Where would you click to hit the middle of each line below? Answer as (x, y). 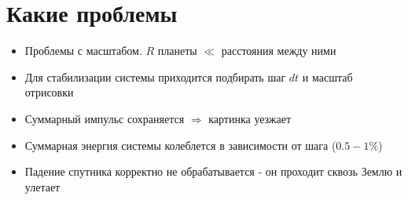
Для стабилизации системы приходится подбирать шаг (155, 76)
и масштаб (327, 76)
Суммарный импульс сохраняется (105, 118)
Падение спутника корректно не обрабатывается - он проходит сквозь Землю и (213, 171)
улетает (42, 186)
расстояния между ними (279, 51)
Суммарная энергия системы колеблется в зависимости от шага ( (180, 145)
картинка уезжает (250, 118)
